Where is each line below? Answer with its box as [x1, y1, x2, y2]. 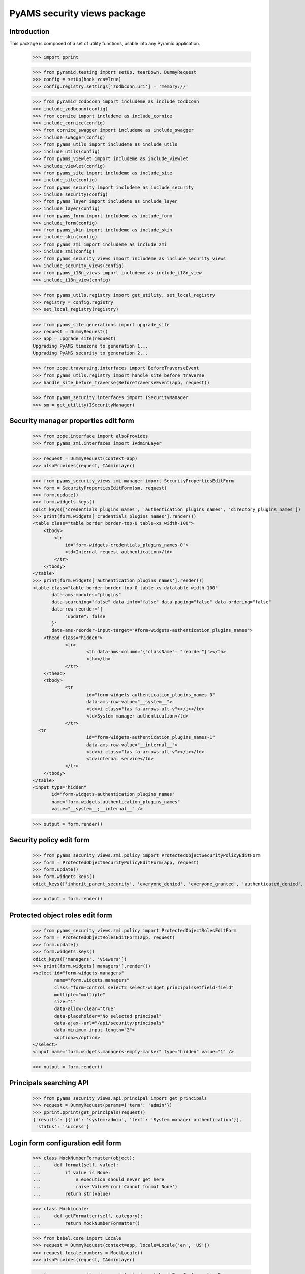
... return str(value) [33, 1190, 111, 1197]
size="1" [54, 999, 76, 1004]
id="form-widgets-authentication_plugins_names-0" [86, 692, 216, 698]
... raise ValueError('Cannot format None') [33, 1184, 178, 1189]
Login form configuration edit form [9, 1138, 121, 1147]
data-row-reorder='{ [51, 606, 103, 612]
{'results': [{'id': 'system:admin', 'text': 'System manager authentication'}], [33, 1117, 242, 1122]
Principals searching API [9, 1078, 89, 1087]
